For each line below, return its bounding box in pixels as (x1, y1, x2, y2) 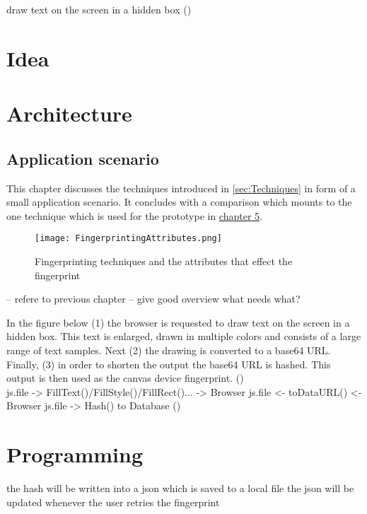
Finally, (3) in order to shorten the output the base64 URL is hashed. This (6, 356, 331, 371)
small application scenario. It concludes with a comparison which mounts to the (6, 194, 352, 209)
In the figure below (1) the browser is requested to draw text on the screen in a (6, 315, 350, 329)
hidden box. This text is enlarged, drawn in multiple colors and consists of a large (6, 329, 361, 344)
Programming (6, 440, 143, 469)
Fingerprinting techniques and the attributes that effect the (35, 253, 293, 268)
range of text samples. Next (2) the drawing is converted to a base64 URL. (6, 342, 331, 357)
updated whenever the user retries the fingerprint (6, 494, 220, 509)
